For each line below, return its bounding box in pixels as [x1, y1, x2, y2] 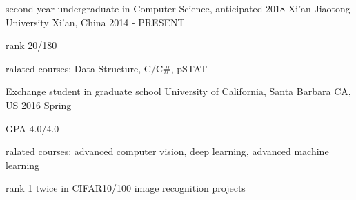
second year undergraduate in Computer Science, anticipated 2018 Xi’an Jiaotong [6, 1, 350, 15]
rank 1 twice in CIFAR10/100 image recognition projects [6, 181, 246, 195]
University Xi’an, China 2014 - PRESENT [6, 14, 185, 29]
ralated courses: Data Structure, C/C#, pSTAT [6, 61, 208, 75]
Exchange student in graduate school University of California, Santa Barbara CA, [6, 84, 351, 99]
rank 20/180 [6, 38, 57, 52]
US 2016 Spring [6, 97, 72, 112]
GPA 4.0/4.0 [6, 121, 59, 135]
